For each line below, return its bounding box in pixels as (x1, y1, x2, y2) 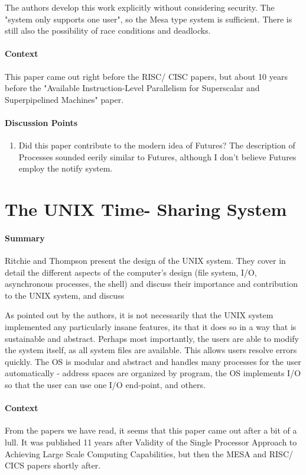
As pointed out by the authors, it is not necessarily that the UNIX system (5, 309, 274, 321)
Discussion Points (5, 116, 77, 128)
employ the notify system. (18, 162, 113, 175)
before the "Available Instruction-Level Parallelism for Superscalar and (5, 82, 260, 94)
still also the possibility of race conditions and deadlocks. (5, 24, 211, 37)
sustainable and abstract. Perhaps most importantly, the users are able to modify (5, 332, 299, 344)
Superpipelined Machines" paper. (5, 93, 124, 105)
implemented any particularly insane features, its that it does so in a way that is (5, 321, 297, 333)
